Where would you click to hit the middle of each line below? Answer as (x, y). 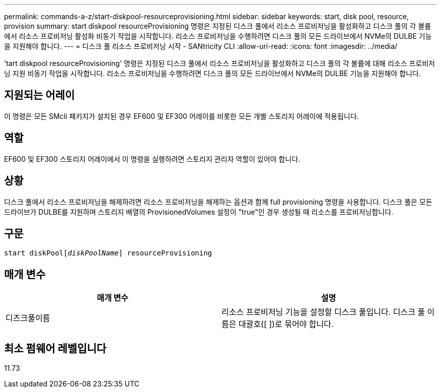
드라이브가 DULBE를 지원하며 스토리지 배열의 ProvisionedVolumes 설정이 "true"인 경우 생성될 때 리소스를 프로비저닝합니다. (199, 212)
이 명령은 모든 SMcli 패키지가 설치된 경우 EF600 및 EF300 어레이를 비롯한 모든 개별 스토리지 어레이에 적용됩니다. (181, 116)
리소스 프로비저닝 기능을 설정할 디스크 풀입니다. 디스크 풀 (323, 312)
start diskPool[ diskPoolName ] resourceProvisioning (108, 253)
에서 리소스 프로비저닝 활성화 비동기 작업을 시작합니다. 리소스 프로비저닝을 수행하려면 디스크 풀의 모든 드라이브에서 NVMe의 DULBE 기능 (218, 36)
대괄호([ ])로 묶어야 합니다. (286, 324)
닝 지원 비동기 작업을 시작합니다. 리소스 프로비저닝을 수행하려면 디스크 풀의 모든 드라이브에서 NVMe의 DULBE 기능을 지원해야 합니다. (212, 73)
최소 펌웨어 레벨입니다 (55, 348)
